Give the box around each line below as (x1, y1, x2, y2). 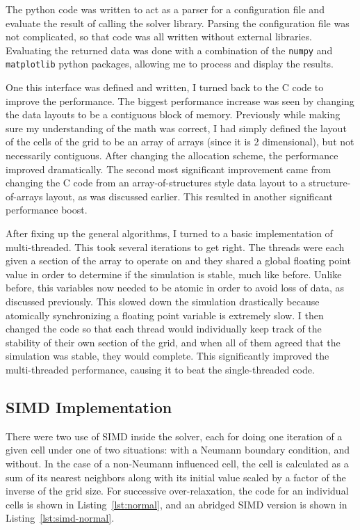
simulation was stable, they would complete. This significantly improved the (6, 348, 329, 363)
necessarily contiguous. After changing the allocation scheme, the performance (6, 148, 338, 163)
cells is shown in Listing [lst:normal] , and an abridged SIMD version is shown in (6, 497, 347, 511)
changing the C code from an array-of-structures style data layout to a (6, 175, 306, 190)
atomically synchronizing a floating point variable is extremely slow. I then (6, 307, 324, 322)
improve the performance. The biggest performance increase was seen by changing (6, 93, 354, 108)
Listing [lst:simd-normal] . (6, 511, 115, 525)
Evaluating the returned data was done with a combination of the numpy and (6, 42, 333, 57)
